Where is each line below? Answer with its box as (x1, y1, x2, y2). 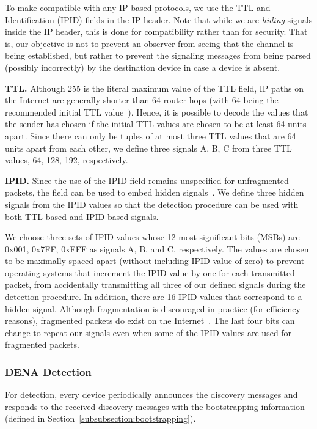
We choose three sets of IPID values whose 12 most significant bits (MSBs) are (5, 230, 300, 243)
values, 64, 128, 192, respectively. (5, 153, 128, 166)
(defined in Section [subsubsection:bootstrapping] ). (5, 412, 196, 425)
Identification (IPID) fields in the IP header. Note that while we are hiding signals (5, 13, 313, 26)
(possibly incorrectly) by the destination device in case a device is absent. (5, 61, 280, 73)
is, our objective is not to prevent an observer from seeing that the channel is (5, 37, 294, 50)
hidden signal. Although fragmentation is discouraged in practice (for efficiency (5, 302, 301, 315)
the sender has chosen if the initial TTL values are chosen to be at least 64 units (5, 117, 307, 130)
